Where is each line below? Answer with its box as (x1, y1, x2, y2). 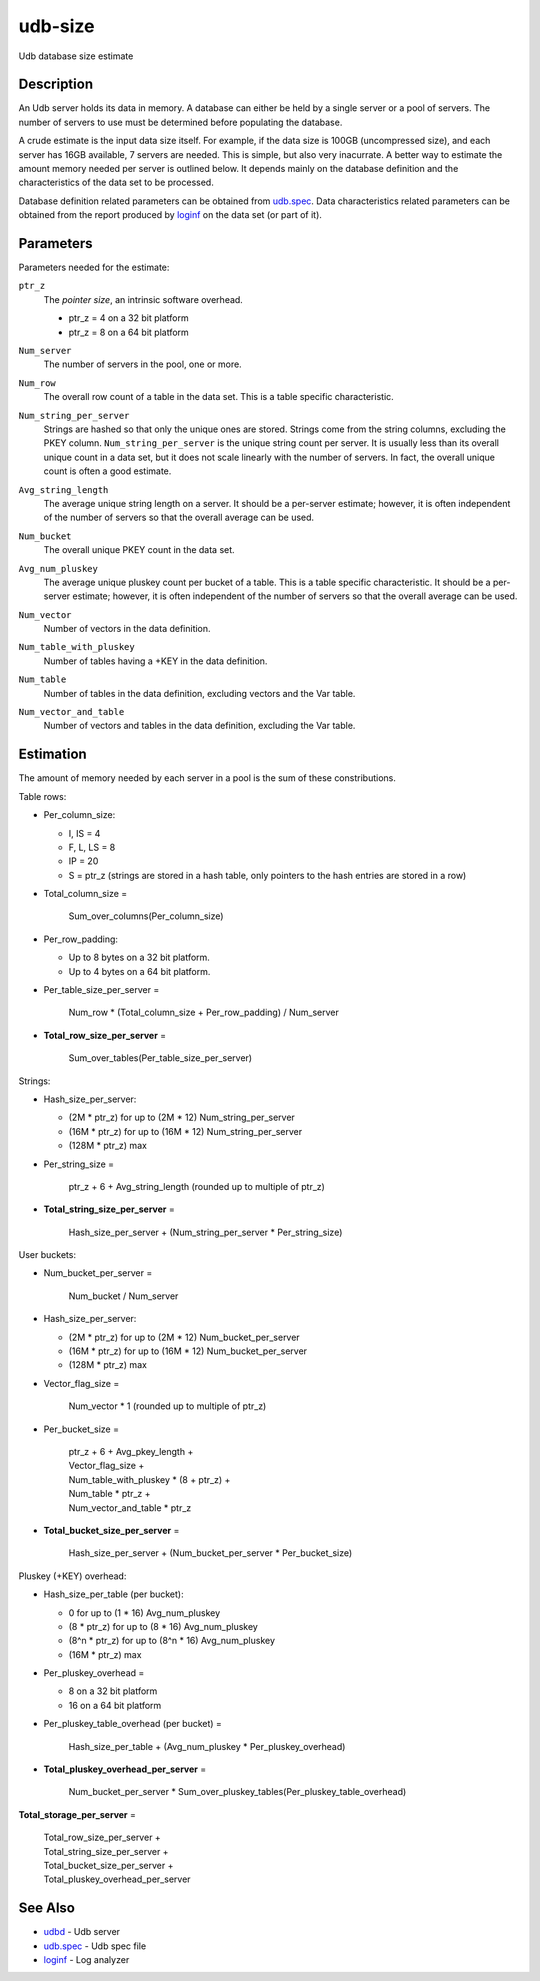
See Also (18, 1900, 75, 1917)
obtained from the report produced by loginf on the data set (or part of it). (18, 209, 322, 221)
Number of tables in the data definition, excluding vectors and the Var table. (43, 687, 356, 699)
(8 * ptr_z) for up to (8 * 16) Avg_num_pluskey (68, 1620, 259, 1632)
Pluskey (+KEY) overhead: (18, 1570, 127, 1582)
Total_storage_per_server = (18, 1808, 137, 1820)
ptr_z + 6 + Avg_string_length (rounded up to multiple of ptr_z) (68, 1180, 325, 1192)
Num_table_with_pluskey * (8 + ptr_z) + (68, 1473, 231, 1485)
